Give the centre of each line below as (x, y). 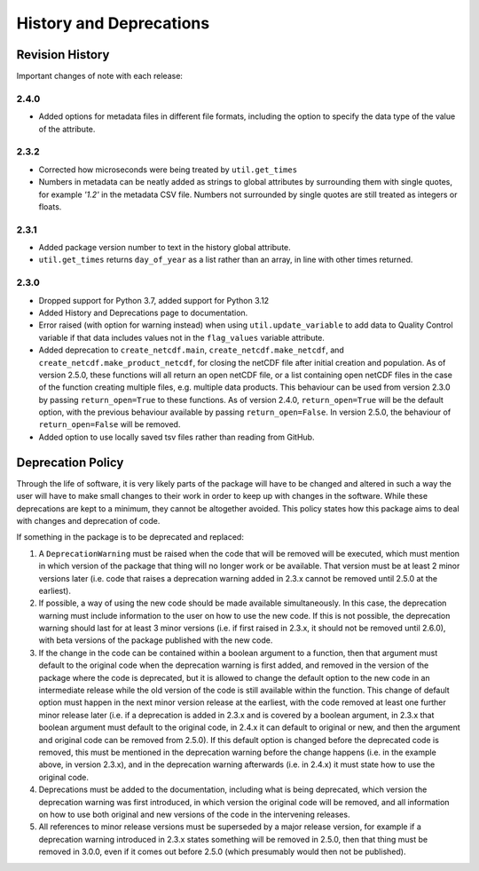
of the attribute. (67, 129)
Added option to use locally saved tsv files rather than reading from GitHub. (177, 437)
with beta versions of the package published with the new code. (156, 640)
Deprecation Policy (70, 462)
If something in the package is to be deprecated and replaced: (130, 537)
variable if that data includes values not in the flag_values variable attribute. (182, 337)
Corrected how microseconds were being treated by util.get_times (168, 170)
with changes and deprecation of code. (88, 520)
